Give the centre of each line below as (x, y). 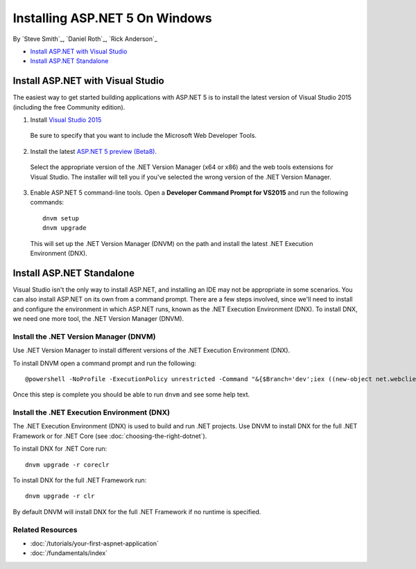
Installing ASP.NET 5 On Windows (112, 18)
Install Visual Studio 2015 (66, 120)
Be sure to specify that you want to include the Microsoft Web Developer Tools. (143, 136)
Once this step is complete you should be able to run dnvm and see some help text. (131, 394)
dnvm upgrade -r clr (60, 496)
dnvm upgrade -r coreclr (67, 465)
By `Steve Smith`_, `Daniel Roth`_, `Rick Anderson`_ (85, 39)
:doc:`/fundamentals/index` (69, 553)
